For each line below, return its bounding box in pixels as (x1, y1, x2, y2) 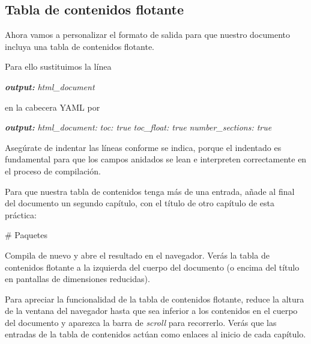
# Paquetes (5, 229, 48, 241)
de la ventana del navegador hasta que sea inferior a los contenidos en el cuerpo (5, 304, 298, 317)
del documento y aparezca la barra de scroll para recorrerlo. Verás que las (5, 316, 277, 328)
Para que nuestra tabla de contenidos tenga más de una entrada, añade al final (5, 185, 295, 197)
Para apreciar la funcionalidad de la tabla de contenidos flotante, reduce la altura (5, 292, 304, 305)
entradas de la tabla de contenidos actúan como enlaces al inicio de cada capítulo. (5, 328, 306, 340)
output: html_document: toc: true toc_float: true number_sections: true (5, 121, 272, 134)
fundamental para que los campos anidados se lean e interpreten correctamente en (5, 153, 307, 165)
